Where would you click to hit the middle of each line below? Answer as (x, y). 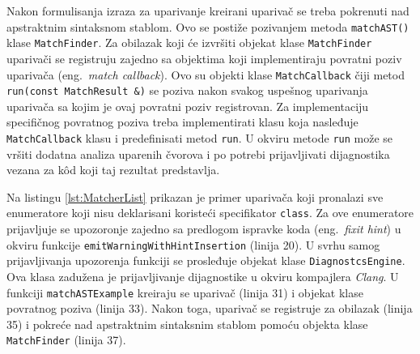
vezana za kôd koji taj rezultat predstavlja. (113, 170)
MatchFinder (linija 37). (66, 340)
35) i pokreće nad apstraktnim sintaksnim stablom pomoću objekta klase (187, 324)
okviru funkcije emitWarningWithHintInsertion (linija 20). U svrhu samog (193, 244)
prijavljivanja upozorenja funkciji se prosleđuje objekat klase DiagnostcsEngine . (206, 260)
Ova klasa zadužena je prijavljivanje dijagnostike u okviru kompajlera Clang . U (203, 276)
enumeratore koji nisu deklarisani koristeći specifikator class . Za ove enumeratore (210, 213)
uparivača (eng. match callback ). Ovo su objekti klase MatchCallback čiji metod (206, 74)
